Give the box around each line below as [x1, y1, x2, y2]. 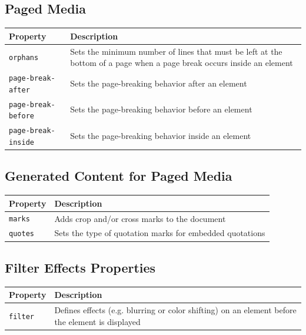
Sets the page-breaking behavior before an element [70, 103, 252, 115]
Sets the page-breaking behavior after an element [70, 77, 247, 89]
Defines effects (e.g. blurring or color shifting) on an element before [54, 304, 297, 316]
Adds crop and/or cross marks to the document [54, 212, 226, 224]
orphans [9, 54, 39, 62]
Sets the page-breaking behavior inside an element [70, 129, 251, 141]
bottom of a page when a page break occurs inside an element [70, 57, 293, 69]
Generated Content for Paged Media [5, 167, 232, 185]
